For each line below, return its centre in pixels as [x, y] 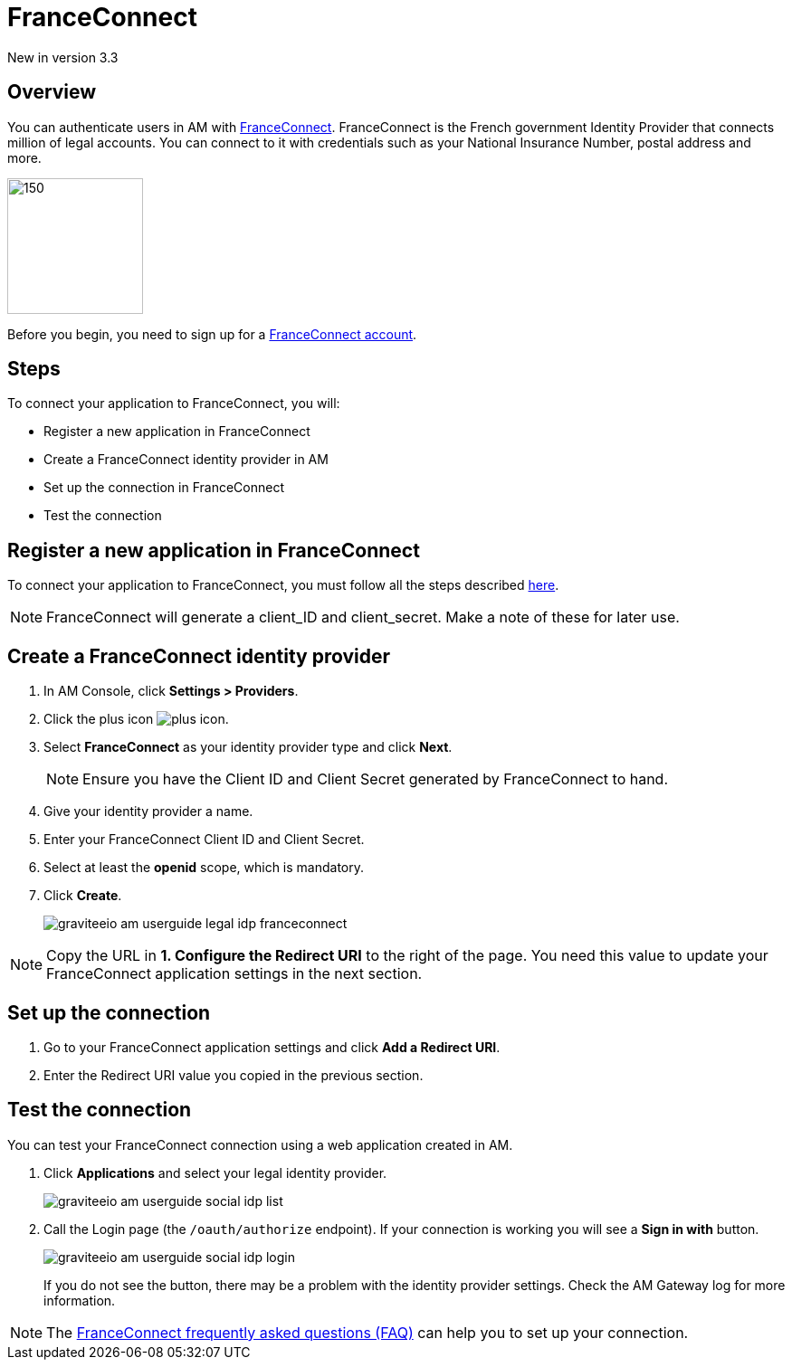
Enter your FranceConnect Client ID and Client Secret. [204, 840]
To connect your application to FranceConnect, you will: [174, 403]
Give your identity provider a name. [148, 812]
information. [80, 1300]
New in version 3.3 [63, 57]
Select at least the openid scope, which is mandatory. [204, 868]
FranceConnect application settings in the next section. [234, 974]
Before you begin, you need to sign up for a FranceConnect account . [212, 334]
